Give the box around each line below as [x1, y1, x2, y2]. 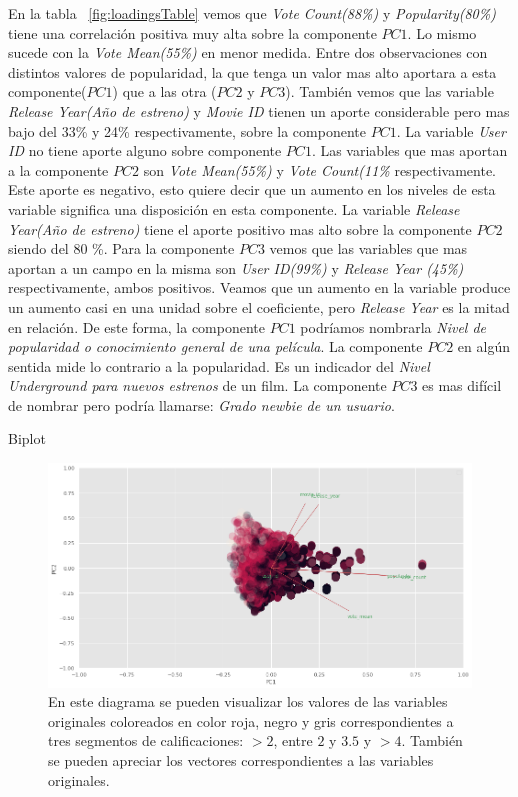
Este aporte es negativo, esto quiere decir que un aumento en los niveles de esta [8, 179, 496, 200]
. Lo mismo [407, 22, 477, 43]
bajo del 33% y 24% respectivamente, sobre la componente [8, 120, 366, 141]
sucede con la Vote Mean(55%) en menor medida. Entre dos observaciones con [8, 42, 488, 63]
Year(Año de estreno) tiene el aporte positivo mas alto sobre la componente [8, 218, 472, 239]
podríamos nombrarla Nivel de [300, 316, 487, 337]
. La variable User [396, 120, 506, 141]
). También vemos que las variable [285, 81, 494, 102]
